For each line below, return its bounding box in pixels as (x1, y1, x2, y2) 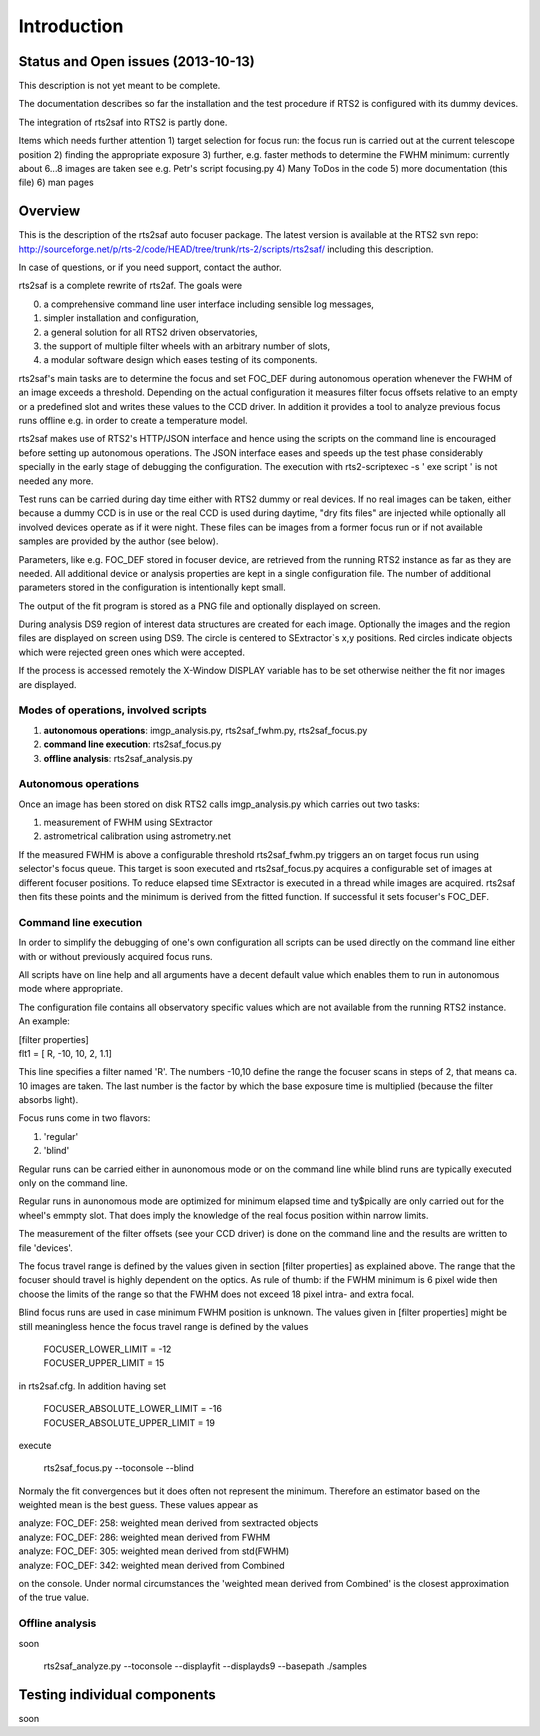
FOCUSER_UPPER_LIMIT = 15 (43, 1357, 165, 1369)
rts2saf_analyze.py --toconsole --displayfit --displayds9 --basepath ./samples (43, 1660, 367, 1672)
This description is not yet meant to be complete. (18, 80, 221, 92)
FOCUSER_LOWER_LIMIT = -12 (43, 1343, 172, 1355)
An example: (18, 1015, 70, 1027)
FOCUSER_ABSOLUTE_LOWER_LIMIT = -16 (43, 1403, 222, 1415)
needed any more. (18, 475, 94, 487)
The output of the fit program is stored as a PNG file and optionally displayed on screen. (18, 600, 381, 612)
